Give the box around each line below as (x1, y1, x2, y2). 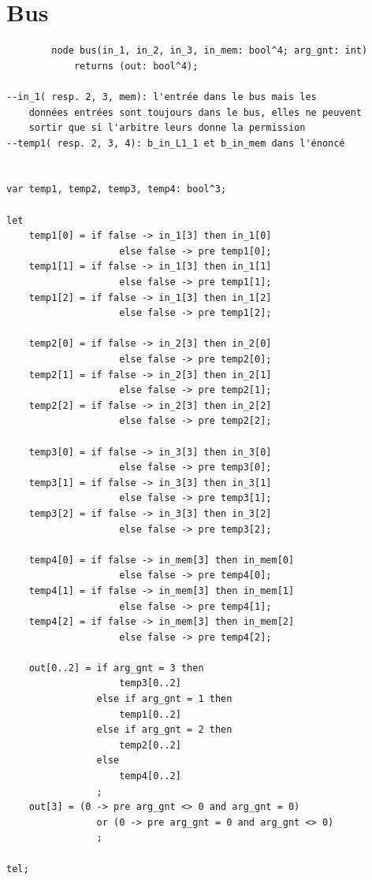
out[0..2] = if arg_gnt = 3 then (28, 662, 204, 674)
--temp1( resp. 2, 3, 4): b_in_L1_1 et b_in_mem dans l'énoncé (6, 137, 345, 149)
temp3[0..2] (119, 678, 181, 689)
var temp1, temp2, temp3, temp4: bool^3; (6, 184, 227, 195)
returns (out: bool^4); (73, 60, 199, 72)
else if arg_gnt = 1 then (96, 693, 232, 705)
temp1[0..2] (119, 708, 181, 720)
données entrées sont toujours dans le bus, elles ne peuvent (28, 106, 363, 118)
